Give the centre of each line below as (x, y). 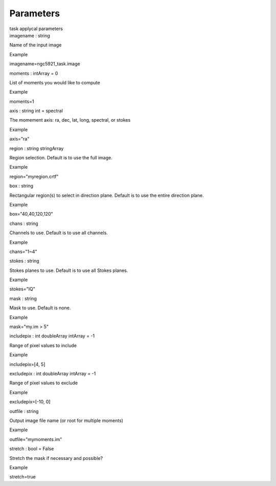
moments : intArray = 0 (34, 73)
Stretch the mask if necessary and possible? (56, 458)
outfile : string (24, 411)
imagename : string (30, 35)
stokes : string (24, 261)
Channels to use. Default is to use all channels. (59, 233)
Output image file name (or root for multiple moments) (66, 420)
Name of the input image (36, 45)
